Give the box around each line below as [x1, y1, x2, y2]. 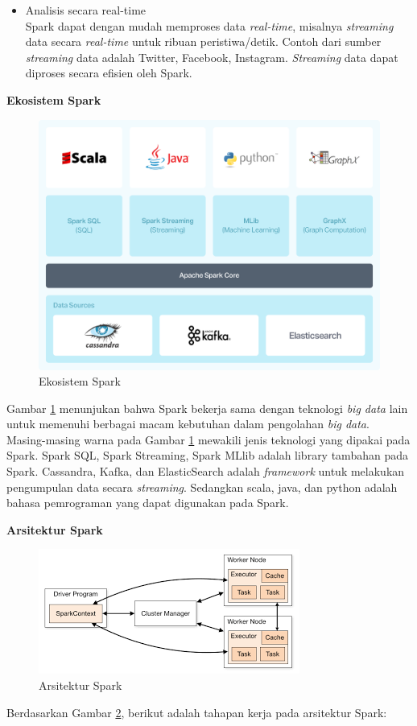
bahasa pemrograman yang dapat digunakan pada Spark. [6, 494, 289, 511]
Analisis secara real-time [25, 2, 147, 18]
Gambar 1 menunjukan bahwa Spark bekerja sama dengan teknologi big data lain [6, 399, 408, 416]
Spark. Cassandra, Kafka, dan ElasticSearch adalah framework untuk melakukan [6, 463, 405, 480]
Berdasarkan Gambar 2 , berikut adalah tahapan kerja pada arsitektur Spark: [6, 703, 387, 720]
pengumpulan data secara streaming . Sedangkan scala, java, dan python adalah [6, 478, 398, 495]
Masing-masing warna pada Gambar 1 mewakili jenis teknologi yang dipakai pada [6, 431, 411, 448]
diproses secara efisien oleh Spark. [25, 64, 192, 81]
